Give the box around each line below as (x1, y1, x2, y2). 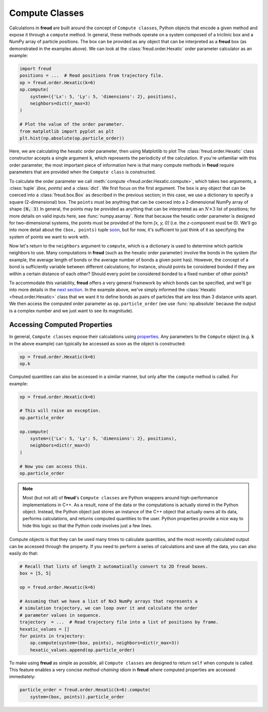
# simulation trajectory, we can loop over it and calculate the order (19, 605, 198, 611)
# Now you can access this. (19, 464, 88, 469)
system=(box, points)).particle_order (30, 694, 125, 700)
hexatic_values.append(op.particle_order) (30, 647, 135, 653)
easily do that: (9, 551, 38, 556)
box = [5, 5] (19, 570, 52, 576)
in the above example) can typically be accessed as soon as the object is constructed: (9, 340, 186, 346)
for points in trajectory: (19, 633, 85, 638)
